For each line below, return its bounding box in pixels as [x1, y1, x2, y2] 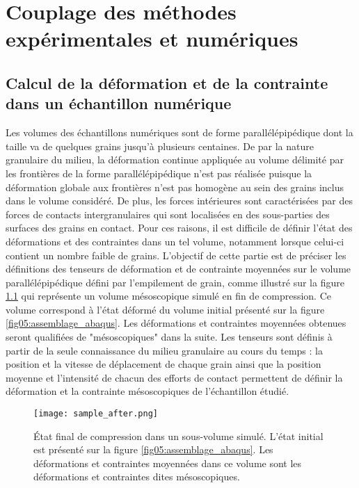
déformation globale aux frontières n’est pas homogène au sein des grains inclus [6, 179, 344, 194]
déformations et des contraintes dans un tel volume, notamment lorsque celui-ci [6, 234, 344, 248]
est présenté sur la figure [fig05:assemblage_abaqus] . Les [33, 442, 273, 457]
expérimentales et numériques [6, 24, 298, 53]
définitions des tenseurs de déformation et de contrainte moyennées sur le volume [6, 261, 351, 276]
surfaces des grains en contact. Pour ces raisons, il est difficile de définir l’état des [6, 220, 353, 235]
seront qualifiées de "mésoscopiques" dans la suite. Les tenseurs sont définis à [6, 330, 333, 344]
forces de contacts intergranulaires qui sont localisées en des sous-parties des [6, 206, 330, 221]
